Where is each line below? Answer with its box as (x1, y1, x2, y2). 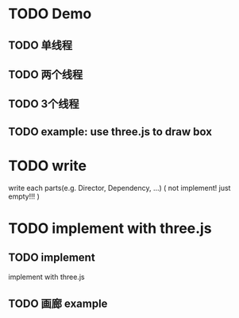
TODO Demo (8, 5, 92, 23)
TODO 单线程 (8, 38, 73, 52)
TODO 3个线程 (8, 97, 79, 111)
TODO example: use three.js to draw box (8, 125, 213, 138)
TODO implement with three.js (8, 219, 212, 237)
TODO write (8, 157, 87, 175)
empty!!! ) (8, 192, 40, 201)
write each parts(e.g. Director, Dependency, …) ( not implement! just (8, 183, 231, 192)
